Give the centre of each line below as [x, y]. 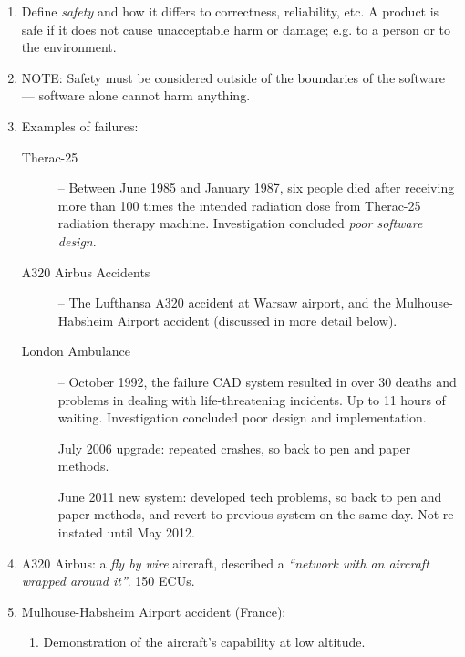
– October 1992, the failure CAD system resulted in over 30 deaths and [257, 381]
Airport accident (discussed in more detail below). [257, 320]
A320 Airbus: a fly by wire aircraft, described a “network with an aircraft [225, 563]
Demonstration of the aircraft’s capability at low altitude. [204, 642]
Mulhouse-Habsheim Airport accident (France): [154, 611]
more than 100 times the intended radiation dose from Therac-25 [239, 205]
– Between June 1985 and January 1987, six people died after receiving [256, 188]
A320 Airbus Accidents [86, 271]
